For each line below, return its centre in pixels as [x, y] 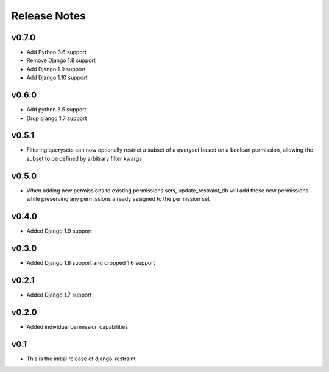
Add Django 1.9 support [56, 69]
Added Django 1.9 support [59, 231]
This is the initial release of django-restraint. [82, 359]
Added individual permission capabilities [77, 326]
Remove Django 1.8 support [61, 60]
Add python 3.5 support [56, 110]
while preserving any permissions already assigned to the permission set [118, 199]
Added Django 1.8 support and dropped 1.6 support [91, 262]
